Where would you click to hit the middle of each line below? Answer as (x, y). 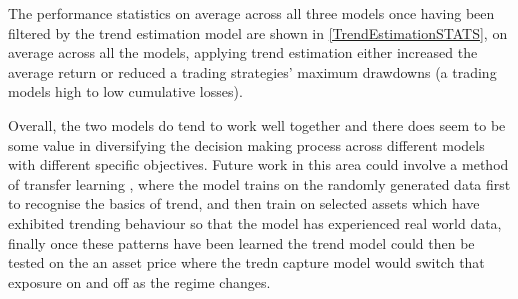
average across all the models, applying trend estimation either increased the (243, 52)
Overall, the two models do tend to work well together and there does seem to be (257, 124)
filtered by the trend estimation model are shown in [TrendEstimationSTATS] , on (258, 32)
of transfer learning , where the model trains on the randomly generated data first (259, 183)
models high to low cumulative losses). (125, 91)
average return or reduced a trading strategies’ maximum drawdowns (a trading (252, 71)
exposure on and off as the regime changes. (139, 281)
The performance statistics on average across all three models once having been (251, 13)
